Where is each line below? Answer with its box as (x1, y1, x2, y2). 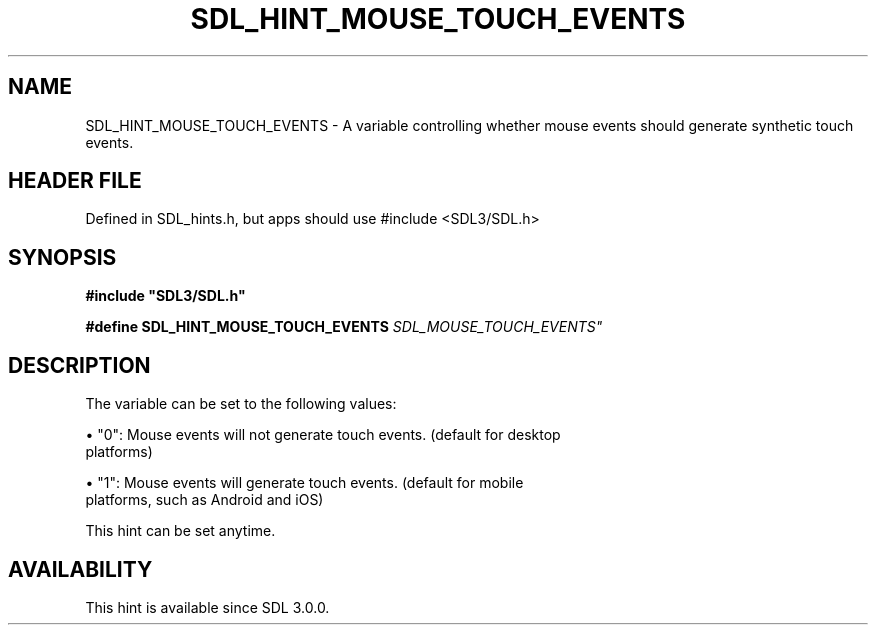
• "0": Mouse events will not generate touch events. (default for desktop (85, 426, 561, 444)
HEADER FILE (8, 168, 142, 194)
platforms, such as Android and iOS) (85, 491, 324, 509)
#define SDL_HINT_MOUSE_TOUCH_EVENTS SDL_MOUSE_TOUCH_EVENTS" (85, 318, 603, 336)
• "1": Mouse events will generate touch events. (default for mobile (85, 474, 524, 492)
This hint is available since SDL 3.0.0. (85, 598, 330, 616)
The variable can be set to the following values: (85, 395, 397, 413)
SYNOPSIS (8, 244, 117, 270)
